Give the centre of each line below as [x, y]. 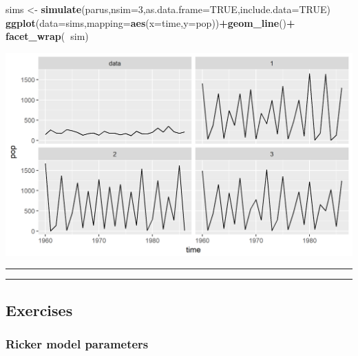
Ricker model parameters [77, 343]
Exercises [39, 310]
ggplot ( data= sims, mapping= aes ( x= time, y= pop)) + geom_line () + [150, 22]
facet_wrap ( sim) [47, 36]
